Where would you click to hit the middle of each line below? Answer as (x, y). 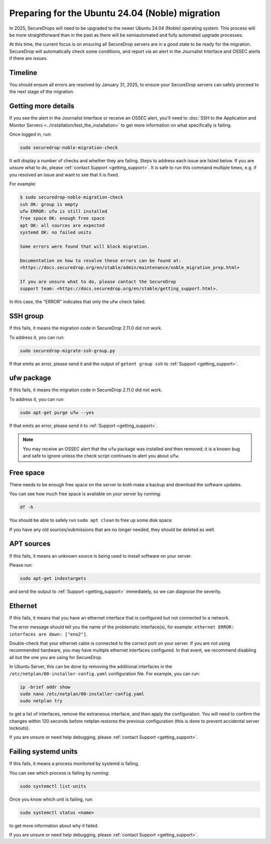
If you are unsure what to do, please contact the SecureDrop (98, 282)
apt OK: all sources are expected (62, 225)
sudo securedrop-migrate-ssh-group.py (67, 351)
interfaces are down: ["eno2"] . (48, 634)
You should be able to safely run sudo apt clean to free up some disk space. (91, 520)
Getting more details (42, 106)
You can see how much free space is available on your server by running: (85, 494)
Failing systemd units (43, 752)
